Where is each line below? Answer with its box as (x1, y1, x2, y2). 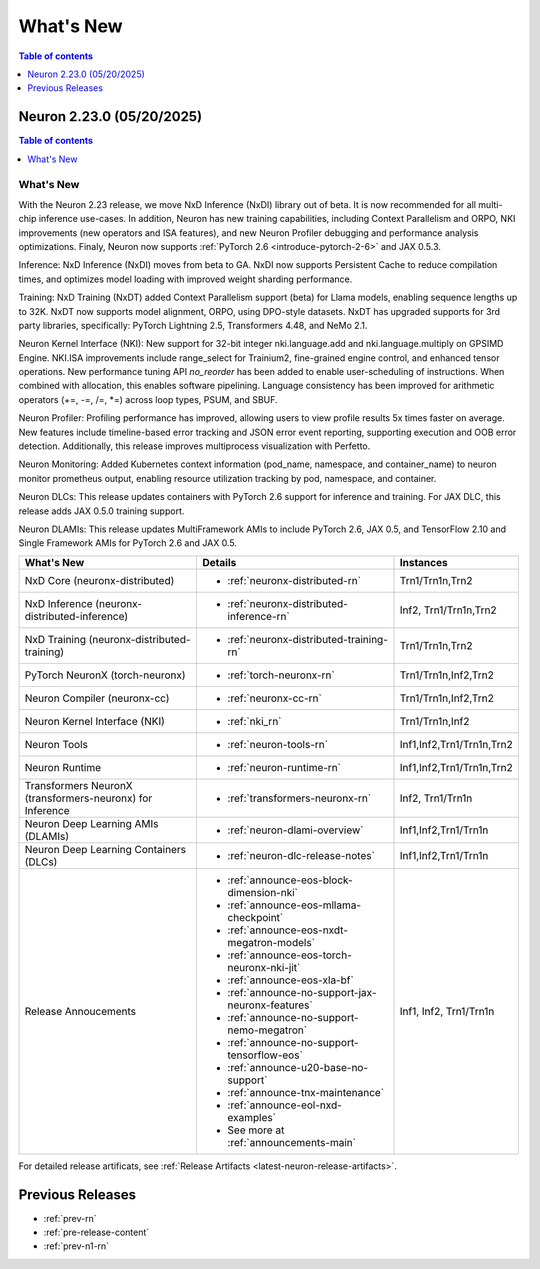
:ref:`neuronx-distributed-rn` (227, 573, 362, 587)
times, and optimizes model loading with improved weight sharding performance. (18, 273, 353, 285)
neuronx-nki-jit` (227, 960, 301, 974)
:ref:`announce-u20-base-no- (227, 1060, 369, 1074)
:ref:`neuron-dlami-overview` (227, 823, 364, 837)
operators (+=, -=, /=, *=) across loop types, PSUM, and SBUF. (18, 393, 279, 405)
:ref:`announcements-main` (227, 1135, 357, 1149)
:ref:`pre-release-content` (43, 1226, 150, 1239)
